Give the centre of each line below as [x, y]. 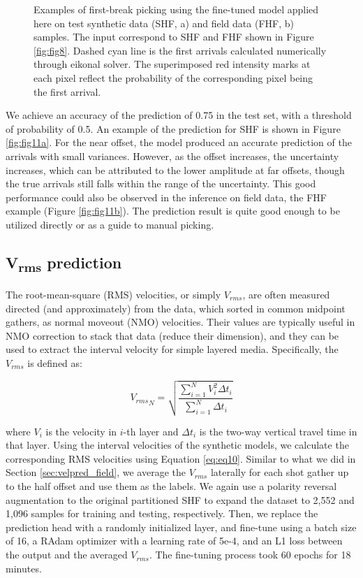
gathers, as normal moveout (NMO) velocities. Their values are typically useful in [180, 322]
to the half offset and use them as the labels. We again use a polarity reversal [171, 486]
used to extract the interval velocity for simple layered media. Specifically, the [172, 349]
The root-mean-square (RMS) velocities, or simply [113, 294]
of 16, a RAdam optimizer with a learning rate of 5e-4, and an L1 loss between [174, 541]
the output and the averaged [67, 555]
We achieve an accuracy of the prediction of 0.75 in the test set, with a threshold [179, 115]
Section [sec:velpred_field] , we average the [96, 472]
